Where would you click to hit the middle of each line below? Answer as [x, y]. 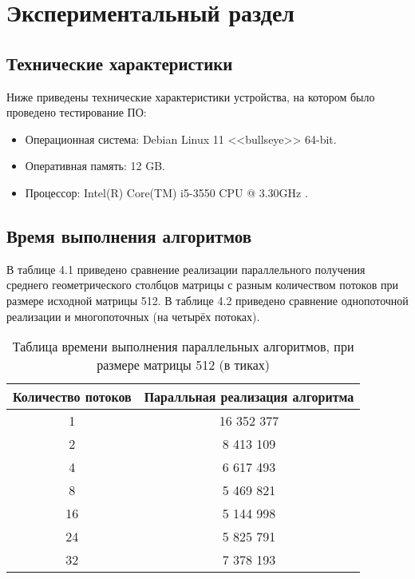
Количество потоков [72, 397]
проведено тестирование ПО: [77, 112]
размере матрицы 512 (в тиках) [184, 365]
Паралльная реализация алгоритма [249, 397]
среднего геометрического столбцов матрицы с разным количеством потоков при [202, 285]
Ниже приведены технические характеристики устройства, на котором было [191, 96]
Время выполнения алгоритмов [129, 235]
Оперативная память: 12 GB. [95, 166]
